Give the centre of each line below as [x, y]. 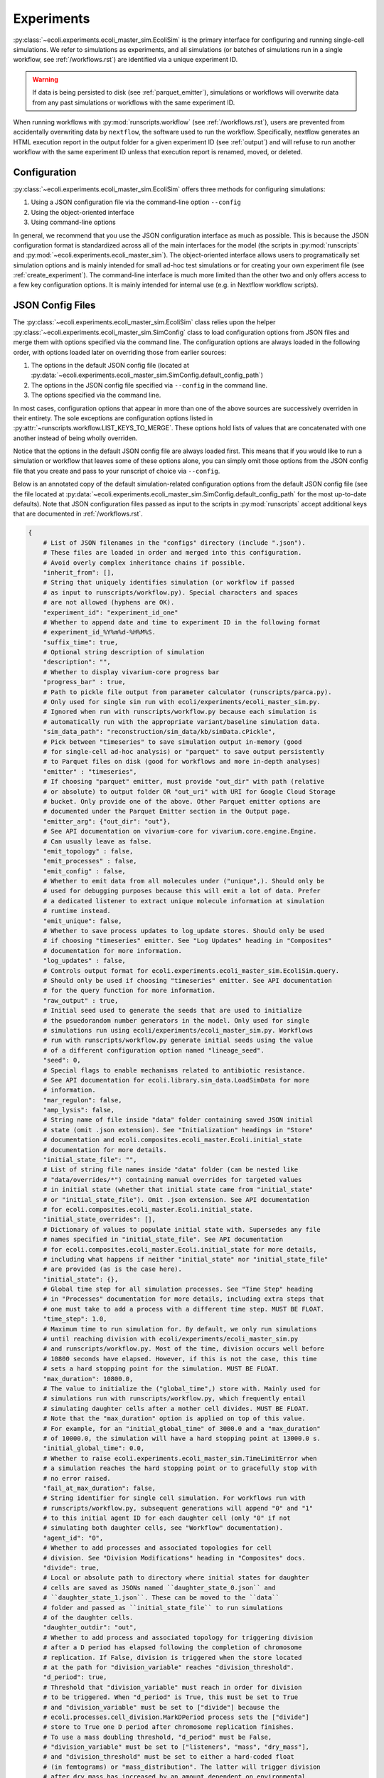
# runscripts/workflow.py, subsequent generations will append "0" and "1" [178, 1508]
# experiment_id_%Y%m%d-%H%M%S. [100, 632]
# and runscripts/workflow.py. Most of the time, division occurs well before [184, 1349]
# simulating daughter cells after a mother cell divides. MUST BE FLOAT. [176, 1409]
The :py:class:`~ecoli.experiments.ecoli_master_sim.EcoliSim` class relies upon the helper [144, 322]
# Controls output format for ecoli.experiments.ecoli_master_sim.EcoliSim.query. [191, 970]
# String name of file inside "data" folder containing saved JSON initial [178, 1120]
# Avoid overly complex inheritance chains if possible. [144, 563]
